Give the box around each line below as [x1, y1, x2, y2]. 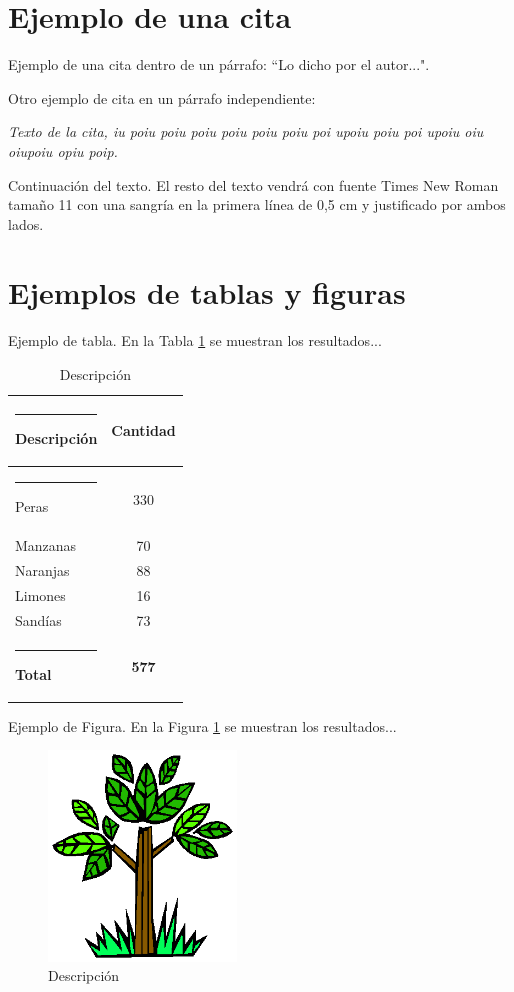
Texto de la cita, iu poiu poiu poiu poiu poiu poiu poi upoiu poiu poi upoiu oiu [8, 121, 484, 142]
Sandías [15, 609, 62, 630]
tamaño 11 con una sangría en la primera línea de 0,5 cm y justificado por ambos [8, 194, 506, 215]
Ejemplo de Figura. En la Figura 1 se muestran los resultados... [8, 715, 397, 736]
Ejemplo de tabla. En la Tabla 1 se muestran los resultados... [8, 330, 382, 351]
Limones [15, 584, 66, 605]
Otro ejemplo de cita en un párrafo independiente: [8, 87, 316, 108]
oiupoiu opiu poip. [8, 140, 118, 161]
